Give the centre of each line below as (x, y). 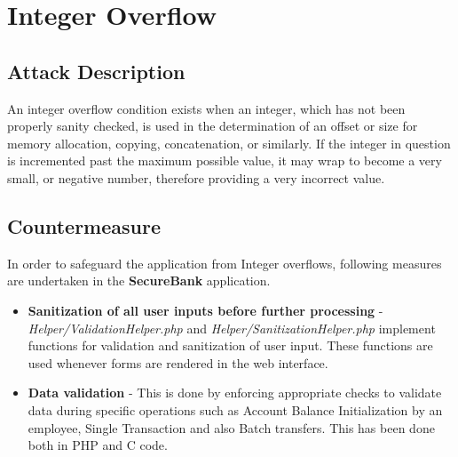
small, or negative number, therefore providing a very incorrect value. (196, 177)
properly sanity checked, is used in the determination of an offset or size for (213, 126)
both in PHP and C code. (98, 445)
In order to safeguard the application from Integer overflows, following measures (225, 263)
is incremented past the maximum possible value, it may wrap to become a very (225, 160)
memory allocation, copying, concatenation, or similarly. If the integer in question (229, 143)
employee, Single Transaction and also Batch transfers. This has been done (231, 427)
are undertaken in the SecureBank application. (139, 281)
